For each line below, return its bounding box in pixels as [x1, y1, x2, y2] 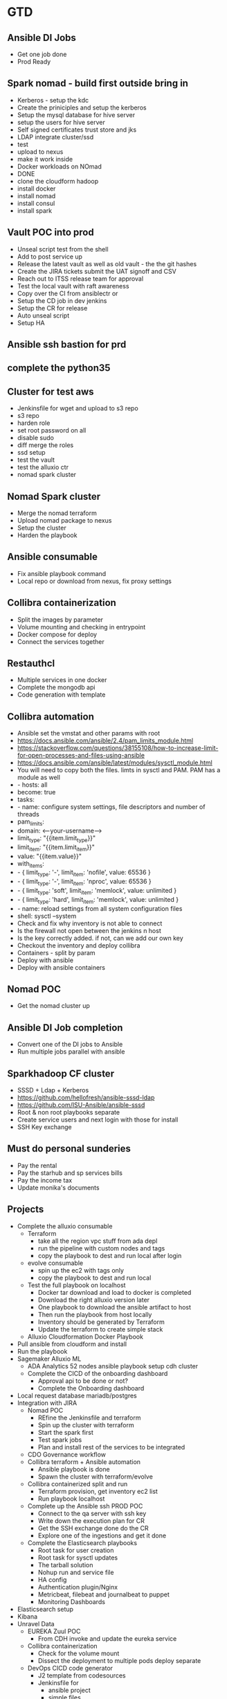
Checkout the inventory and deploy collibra [17, 941, 140, 950]
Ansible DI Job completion [7, 1022, 123, 1034]
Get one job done [17, 50, 67, 58]
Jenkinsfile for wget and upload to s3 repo [17, 404, 138, 412]
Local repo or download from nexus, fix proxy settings [17, 577, 172, 585]
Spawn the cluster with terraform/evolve [37, 1472, 154, 1481]
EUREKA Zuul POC [27, 1627, 81, 1635]
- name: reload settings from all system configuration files [17, 904, 183, 912]
